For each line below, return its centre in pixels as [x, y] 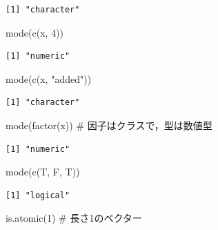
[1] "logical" [38, 195]
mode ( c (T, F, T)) [43, 172]
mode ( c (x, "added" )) [49, 78]
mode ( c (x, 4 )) [35, 32]
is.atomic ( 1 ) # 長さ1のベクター [74, 218]
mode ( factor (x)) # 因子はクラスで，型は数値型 [109, 125]
